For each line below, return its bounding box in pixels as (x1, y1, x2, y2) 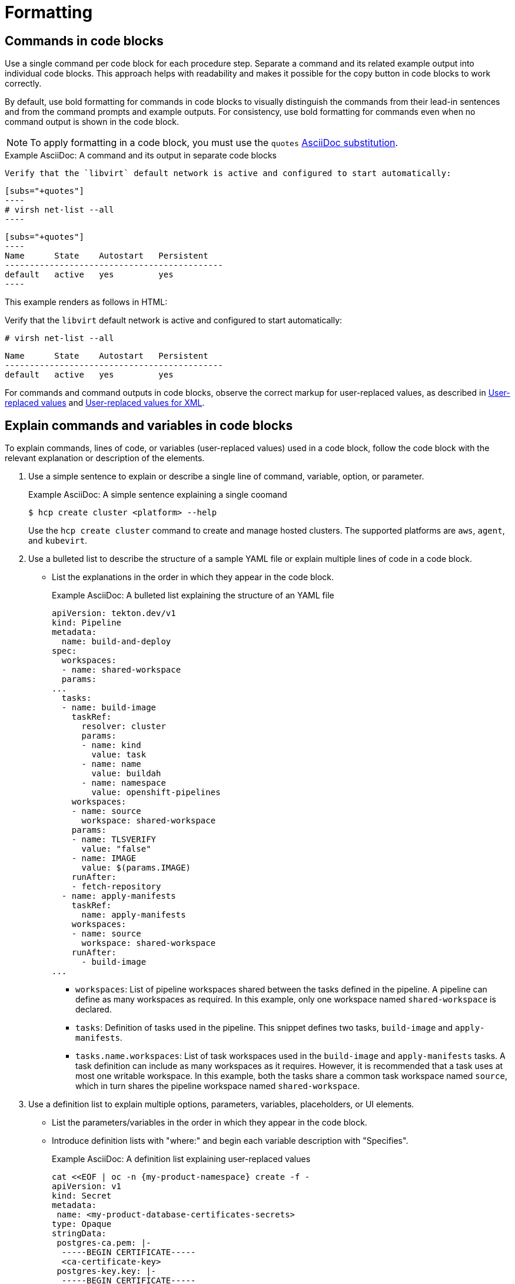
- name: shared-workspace (61, 665, 181, 675)
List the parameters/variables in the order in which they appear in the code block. (52, 1117, 367, 1128)
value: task (91, 750, 147, 760)
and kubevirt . (28, 535, 88, 546)
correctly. (5, 78, 42, 89)
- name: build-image (61, 703, 157, 713)
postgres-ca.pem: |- (57, 1238, 151, 1248)
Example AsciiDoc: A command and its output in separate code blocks (5, 150, 277, 161)
